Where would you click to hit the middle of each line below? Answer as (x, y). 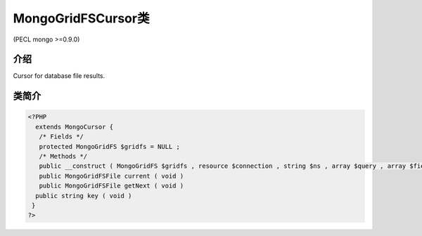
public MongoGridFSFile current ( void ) (111, 176)
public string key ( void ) (84, 196)
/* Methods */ (63, 157)
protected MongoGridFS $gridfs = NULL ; (110, 146)
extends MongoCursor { (75, 127)
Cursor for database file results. (59, 76)
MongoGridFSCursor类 (81, 18)
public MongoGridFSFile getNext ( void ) (111, 186)
